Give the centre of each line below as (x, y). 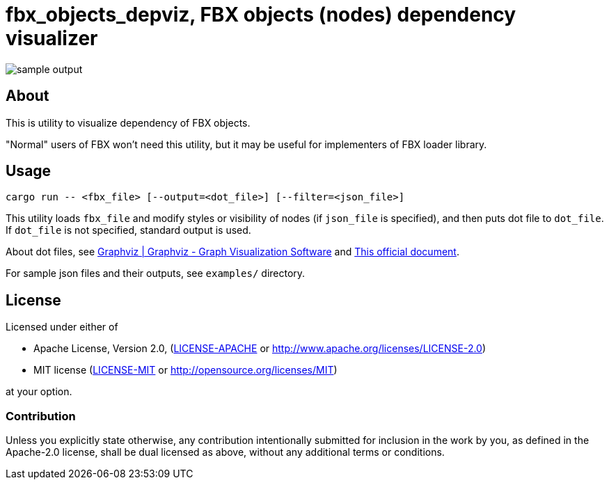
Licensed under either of (62, 327)
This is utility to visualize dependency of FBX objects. (128, 122)
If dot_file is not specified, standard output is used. (128, 230)
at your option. (39, 392)
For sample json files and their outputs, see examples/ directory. (156, 273)
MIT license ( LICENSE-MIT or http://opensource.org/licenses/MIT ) (185, 370)
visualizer (52, 38)
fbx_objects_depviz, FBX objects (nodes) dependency (261, 15)
